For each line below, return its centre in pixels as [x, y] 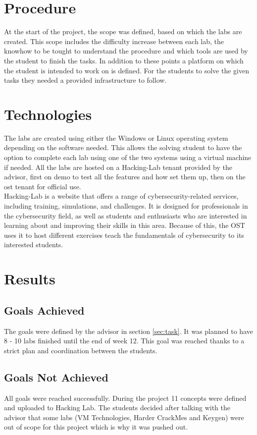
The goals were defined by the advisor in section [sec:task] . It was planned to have [128, 331]
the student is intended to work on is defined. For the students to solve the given [127, 70]
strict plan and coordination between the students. [81, 350]
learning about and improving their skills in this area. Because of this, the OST [125, 225]
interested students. [34, 245]
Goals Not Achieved [56, 377]
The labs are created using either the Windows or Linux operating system [116, 137]
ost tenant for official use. [43, 186]
